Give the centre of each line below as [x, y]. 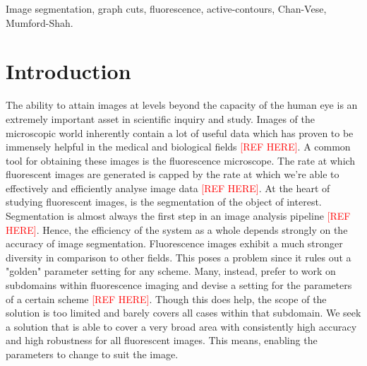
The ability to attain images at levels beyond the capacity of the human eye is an [182, 105]
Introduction [68, 71]
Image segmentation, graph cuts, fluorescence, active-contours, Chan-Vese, [166, 8]
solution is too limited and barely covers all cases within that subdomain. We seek [183, 313]
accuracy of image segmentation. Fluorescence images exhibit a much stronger [174, 243]
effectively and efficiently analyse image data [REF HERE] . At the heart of [168, 188]
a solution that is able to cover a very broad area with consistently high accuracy [181, 326]
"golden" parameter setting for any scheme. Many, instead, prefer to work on [171, 271]
